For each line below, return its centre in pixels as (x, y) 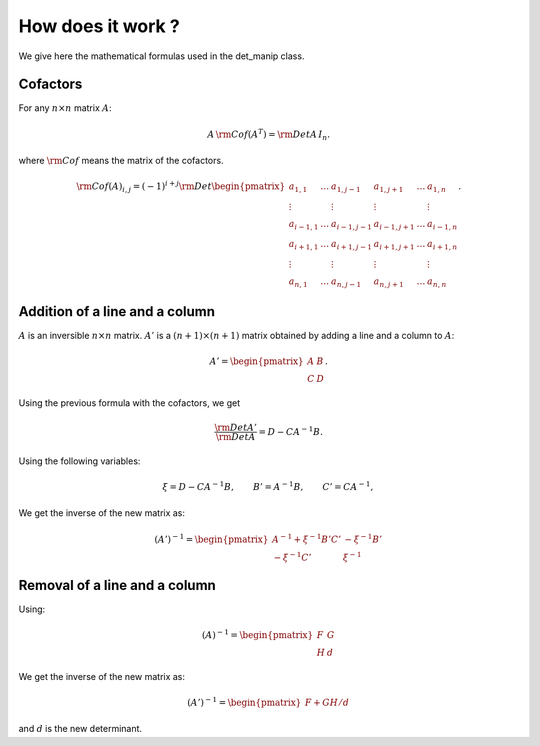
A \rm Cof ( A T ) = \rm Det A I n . (268, 134)
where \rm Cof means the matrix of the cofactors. (121, 161)
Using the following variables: (79, 461)
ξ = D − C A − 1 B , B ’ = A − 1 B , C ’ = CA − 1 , (267, 486)
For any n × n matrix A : (65, 108)
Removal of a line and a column (117, 585)
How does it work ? (99, 26)
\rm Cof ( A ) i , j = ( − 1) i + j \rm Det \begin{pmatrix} (181, 187)
